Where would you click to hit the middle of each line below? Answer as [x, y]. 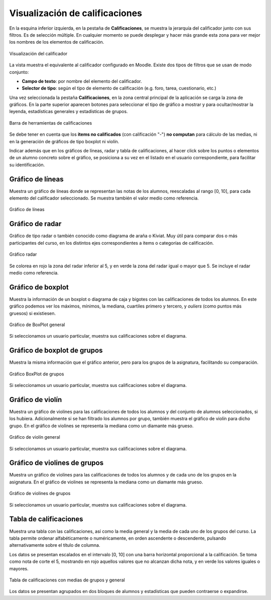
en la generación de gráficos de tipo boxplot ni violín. [64, 141]
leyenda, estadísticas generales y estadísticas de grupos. [69, 112]
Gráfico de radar [35, 224]
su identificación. [27, 165]
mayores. [19, 568]
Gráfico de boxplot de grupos [56, 351]
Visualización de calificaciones [76, 13]
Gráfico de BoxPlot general [37, 325]
